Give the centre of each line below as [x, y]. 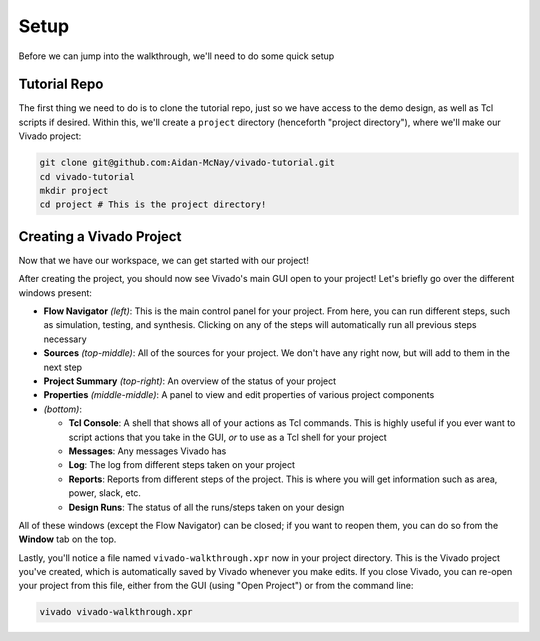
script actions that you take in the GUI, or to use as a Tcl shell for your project [227, 437]
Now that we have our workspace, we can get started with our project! [163, 260]
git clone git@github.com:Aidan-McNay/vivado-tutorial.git [187, 163]
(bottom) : [62, 409]
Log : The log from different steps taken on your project [181, 465]
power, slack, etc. [105, 493]
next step [63, 367]
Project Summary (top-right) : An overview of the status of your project [190, 381]
